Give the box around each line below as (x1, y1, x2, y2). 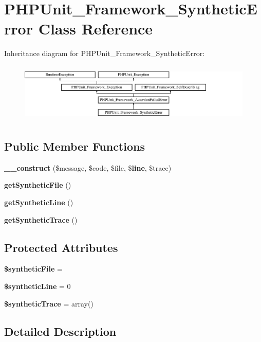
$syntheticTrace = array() (4, 298, 94, 309)
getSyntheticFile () (4, 179, 71, 190)
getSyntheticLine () (4, 197, 73, 207)
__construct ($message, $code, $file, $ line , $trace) (4, 162, 172, 173)
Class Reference (38, 18, 153, 39)
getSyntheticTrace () (4, 214, 78, 225)
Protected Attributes (4, 239, 118, 255)
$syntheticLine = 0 (4, 280, 71, 291)
